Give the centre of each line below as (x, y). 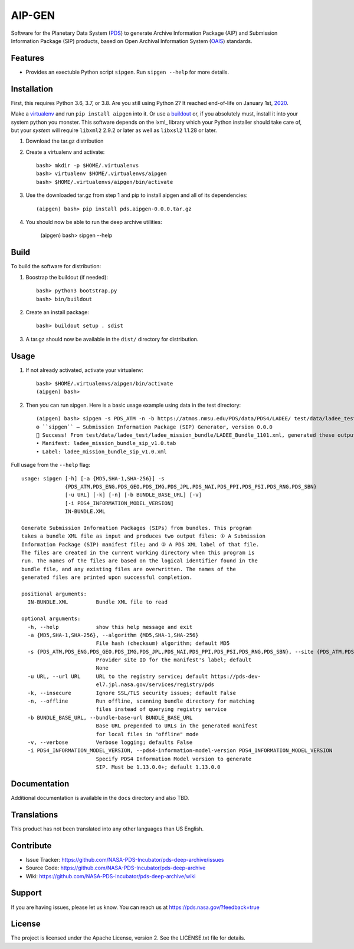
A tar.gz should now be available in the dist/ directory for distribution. (112, 339)
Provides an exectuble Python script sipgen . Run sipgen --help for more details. (127, 72)
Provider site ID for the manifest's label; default (174, 660)
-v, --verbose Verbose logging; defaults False (110, 742)
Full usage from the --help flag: (51, 465)
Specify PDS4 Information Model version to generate (174, 759)
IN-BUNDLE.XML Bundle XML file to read (98, 602)
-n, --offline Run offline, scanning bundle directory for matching (141, 701)
